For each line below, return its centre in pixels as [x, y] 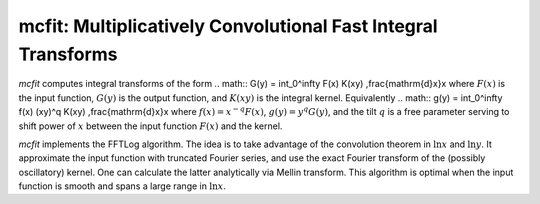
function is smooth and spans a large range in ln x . [122, 186]
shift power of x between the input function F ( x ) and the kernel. [150, 126]
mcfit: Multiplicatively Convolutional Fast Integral [228, 26]
